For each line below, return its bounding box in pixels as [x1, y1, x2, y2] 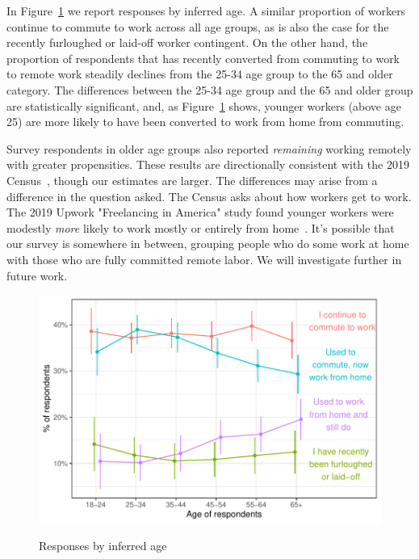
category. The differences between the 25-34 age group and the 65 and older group [6, 81, 413, 98]
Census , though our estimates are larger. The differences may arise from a [6, 171, 378, 188]
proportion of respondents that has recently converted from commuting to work [6, 49, 400, 66]
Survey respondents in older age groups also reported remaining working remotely [6, 140, 412, 157]
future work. [6, 267, 68, 284]
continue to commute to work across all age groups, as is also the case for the [6, 18, 389, 35]
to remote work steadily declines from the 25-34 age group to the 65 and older [6, 65, 393, 82]
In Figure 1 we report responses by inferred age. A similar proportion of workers [6, 2, 406, 19]
